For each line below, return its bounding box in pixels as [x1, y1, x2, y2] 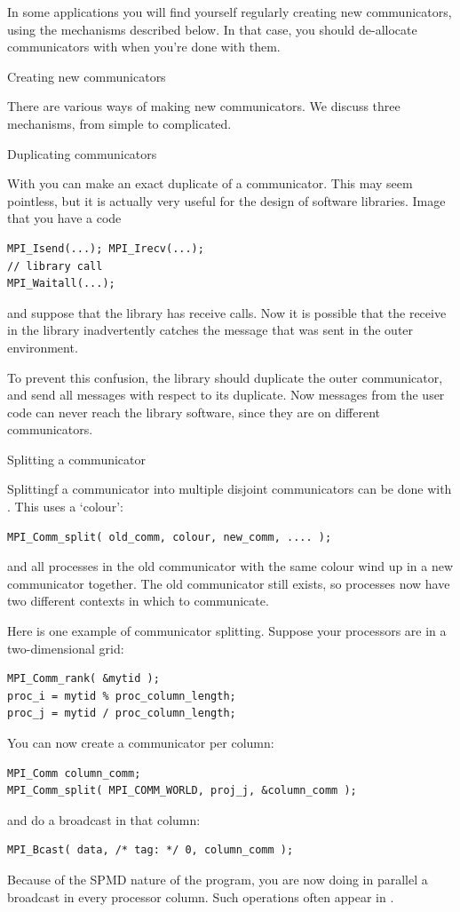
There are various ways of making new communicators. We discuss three [7, 97, 401, 115]
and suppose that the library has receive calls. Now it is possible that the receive [7, 303, 447, 321]
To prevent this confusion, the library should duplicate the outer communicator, [7, 368, 443, 386]
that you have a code [7, 209, 122, 227]
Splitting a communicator [7, 449, 147, 468]
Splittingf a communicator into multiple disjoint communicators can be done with [7, 480, 452, 498]
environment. [7, 337, 78, 356]
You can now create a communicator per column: [7, 734, 274, 751]
